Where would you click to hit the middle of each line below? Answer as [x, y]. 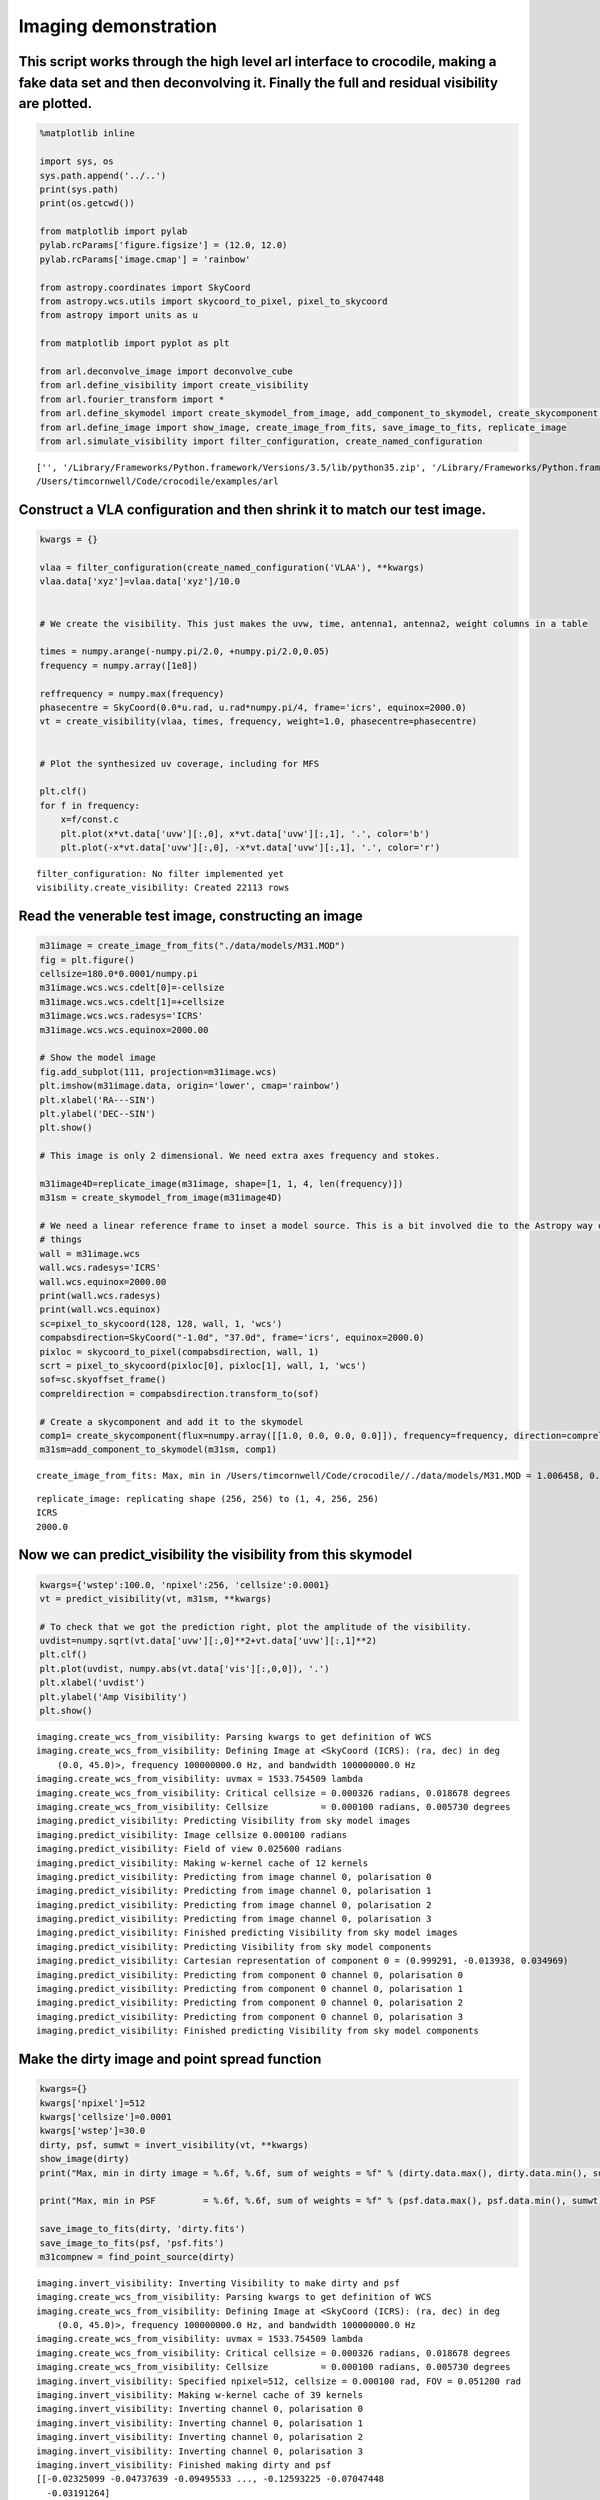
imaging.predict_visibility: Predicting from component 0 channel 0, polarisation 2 [250, 2003]
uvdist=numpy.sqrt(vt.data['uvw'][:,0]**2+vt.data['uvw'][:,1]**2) [208, 1641]
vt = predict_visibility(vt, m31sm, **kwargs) [155, 1598]
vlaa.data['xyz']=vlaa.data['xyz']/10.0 [139, 581]
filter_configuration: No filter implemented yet [160, 873]
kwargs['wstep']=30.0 [92, 2131]
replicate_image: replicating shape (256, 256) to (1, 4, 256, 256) [207, 1498]
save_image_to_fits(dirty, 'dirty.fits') [142, 2229]
